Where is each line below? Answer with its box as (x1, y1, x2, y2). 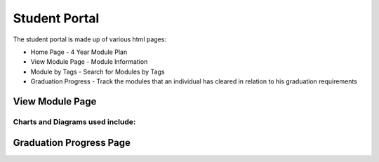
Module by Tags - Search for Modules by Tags (30, 67, 165, 76)
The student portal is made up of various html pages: (13, 35, 166, 43)
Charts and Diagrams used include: (13, 116, 136, 126)
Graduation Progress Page (13, 137, 131, 149)
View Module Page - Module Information (30, 58, 148, 66)
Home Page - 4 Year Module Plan (30, 48, 128, 56)
